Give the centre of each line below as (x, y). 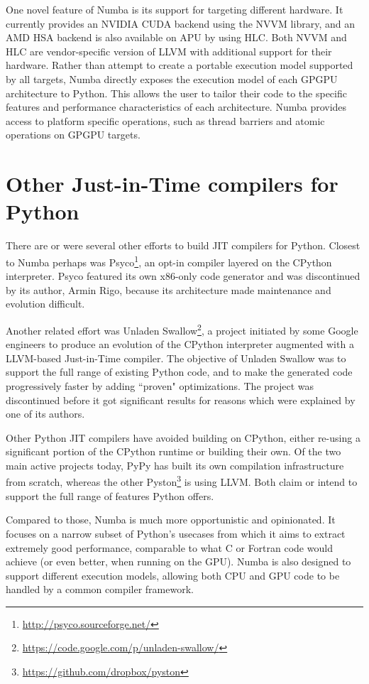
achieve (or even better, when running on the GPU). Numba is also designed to (178, 561)
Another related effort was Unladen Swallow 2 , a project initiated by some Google (182, 329)
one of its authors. (45, 414)
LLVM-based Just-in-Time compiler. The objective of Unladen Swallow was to (176, 358)
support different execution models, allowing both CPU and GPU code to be (173, 575)
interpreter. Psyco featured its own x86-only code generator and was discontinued (183, 276)
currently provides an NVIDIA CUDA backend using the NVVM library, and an (180, 23)
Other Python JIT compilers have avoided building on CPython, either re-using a (183, 437)
